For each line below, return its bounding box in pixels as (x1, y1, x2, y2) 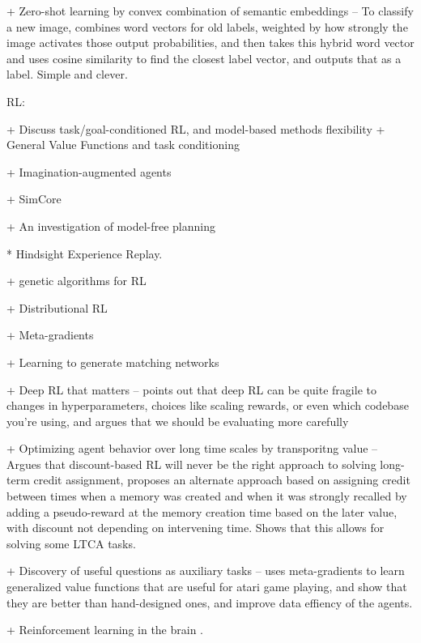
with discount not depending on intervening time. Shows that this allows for (6, 519, 385, 536)
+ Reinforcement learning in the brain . (6, 621, 204, 638)
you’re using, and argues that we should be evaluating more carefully (6, 412, 349, 429)
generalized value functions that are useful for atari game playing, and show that (6, 578, 407, 595)
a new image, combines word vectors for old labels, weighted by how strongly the (6, 18, 408, 35)
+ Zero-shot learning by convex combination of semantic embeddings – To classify (6, 2, 414, 19)
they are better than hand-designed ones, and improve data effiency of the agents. (6, 594, 413, 611)
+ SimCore (6, 190, 62, 207)
